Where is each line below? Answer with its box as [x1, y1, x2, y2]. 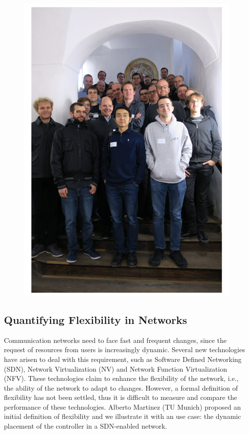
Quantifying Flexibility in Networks [4, 312, 187, 327]
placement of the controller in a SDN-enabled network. [4, 421, 167, 431]
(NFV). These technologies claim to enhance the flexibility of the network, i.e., [4, 373, 239, 383]
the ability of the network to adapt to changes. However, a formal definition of [4, 382, 238, 393]
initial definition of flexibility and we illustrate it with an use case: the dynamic [4, 411, 241, 421]
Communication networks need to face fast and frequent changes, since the [4, 335, 227, 345]
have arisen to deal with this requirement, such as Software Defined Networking [4, 354, 242, 364]
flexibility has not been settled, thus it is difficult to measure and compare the [4, 392, 237, 402]
